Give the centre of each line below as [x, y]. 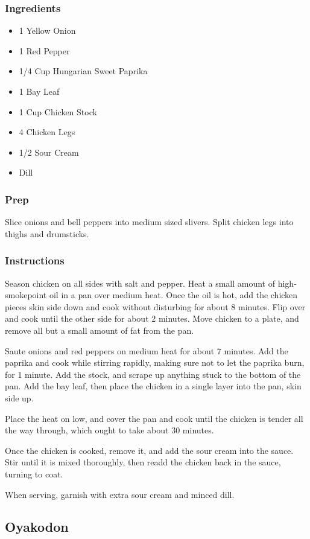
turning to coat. [34, 474]
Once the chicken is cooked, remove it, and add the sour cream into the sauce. [149, 450]
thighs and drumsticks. [47, 233]
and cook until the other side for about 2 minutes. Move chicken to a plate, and [152, 318]
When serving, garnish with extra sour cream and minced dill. [120, 494]
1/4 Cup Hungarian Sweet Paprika [83, 71]
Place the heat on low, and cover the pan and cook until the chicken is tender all [154, 418]
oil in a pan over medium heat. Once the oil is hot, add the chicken [173, 295]
